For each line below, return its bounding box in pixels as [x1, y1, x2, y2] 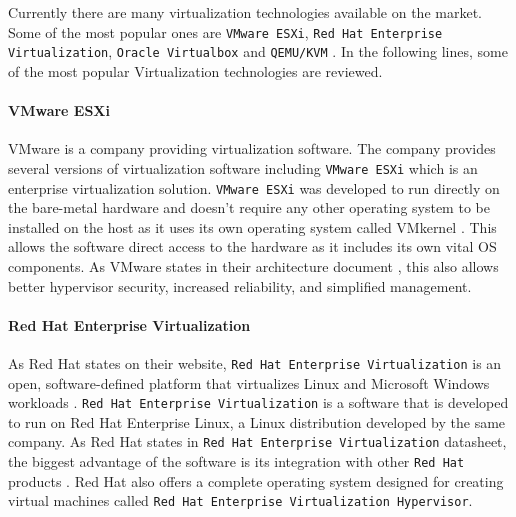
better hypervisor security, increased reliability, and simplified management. [8, 275, 472, 296]
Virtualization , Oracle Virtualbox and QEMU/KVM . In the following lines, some [8, 41, 508, 62]
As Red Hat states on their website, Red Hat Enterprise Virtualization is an [8, 352, 502, 373]
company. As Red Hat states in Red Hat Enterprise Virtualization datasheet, [8, 431, 507, 452]
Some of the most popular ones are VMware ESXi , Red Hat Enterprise [8, 21, 443, 42]
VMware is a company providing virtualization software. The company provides [8, 138, 496, 159]
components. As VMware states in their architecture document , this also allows [8, 255, 499, 276]
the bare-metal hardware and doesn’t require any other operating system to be [8, 197, 490, 218]
